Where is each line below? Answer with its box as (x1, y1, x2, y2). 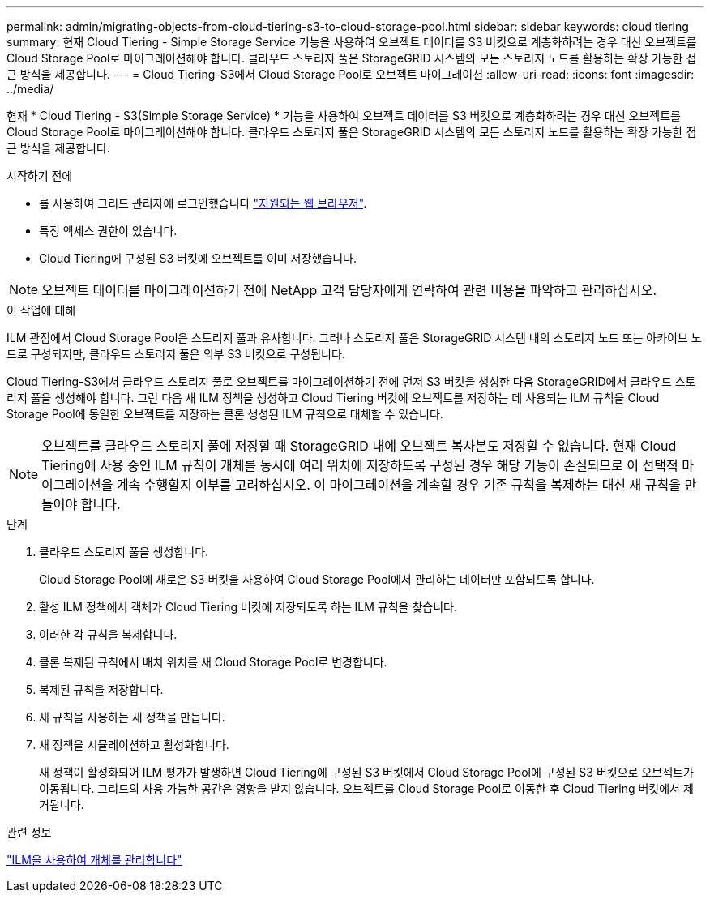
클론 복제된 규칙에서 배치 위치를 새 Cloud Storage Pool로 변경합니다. (39, 655, 387, 669)
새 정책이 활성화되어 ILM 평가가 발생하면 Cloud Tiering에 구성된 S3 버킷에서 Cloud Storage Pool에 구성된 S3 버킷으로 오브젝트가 (39, 765, 694, 779)
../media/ (6, 82, 54, 96)
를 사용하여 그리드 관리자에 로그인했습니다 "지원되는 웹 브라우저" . (39, 196, 367, 210)
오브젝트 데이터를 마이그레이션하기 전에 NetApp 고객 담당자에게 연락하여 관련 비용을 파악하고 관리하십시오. (41, 282, 657, 298)
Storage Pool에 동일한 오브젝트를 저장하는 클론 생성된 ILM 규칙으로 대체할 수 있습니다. (6, 407, 443, 421)
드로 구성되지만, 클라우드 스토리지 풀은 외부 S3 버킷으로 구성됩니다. (6, 347, 345, 361)
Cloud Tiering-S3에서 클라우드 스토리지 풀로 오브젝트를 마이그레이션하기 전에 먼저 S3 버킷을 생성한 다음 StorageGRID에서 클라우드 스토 (6, 375, 696, 388)
